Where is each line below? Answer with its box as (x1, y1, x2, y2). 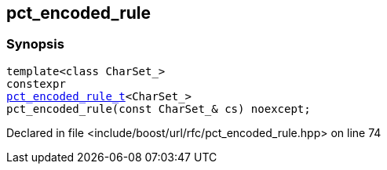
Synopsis (6, 36, 64, 52)
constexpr (6, 77, 66, 90)
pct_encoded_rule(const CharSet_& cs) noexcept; (6, 102, 311, 115)
